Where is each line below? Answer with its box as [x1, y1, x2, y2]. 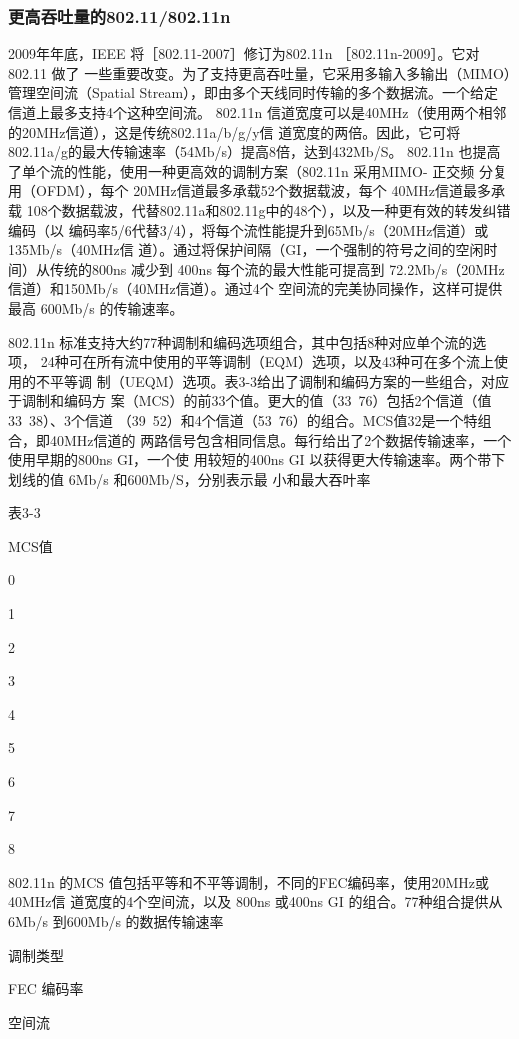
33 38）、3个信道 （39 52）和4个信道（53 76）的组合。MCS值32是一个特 [8, 409, 478, 430]
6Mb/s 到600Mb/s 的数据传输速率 [8, 911, 224, 931]
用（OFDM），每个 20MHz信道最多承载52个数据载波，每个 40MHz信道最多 [8, 180, 491, 201]
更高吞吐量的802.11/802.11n [8, 3, 231, 28]
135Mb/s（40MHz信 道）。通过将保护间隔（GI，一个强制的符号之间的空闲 [8, 239, 484, 260]
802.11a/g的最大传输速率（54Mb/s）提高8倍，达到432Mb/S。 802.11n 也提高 [8, 141, 501, 162]
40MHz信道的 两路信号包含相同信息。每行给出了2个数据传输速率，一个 [49, 429, 512, 450]
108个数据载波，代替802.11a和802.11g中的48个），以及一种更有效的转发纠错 [26, 199, 511, 220]
